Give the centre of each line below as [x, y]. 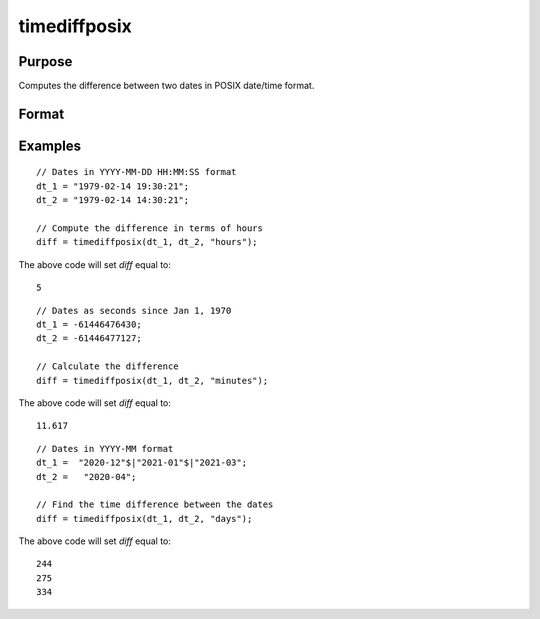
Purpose [45, 61]
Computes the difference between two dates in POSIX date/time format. [166, 86]
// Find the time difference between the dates [155, 504]
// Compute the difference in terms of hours [150, 228]
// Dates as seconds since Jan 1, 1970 [134, 310]
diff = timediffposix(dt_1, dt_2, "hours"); [147, 242]
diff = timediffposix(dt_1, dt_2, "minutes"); [152, 380]
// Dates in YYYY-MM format [105, 448]
